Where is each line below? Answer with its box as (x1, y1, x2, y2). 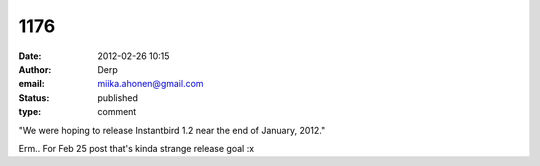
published (97, 91, 139, 104)
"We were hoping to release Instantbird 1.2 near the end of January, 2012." (18, 124, 326, 136)
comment (97, 106, 137, 118)
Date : (18, 50, 42, 62)
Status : (18, 91, 50, 104)
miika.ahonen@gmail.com (97, 78, 204, 90)
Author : (18, 63, 52, 75)
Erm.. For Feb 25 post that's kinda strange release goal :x (18, 142, 255, 154)
